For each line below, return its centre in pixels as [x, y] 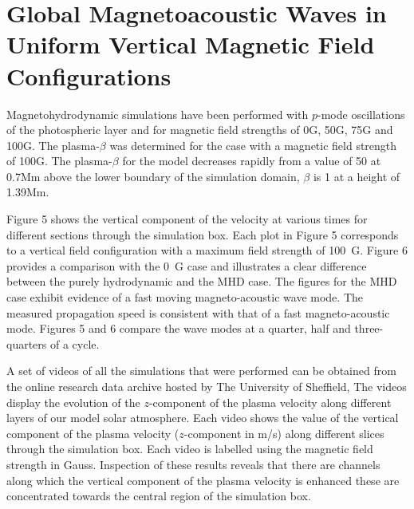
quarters [27, 343]
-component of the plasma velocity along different [270, 402]
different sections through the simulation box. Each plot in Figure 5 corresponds [203, 234]
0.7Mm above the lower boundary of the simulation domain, [153, 176]
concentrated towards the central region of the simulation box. [159, 496]
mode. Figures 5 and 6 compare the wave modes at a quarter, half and [179, 328]
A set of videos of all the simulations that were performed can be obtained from [201, 371]
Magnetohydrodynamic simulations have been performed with [158, 114]
